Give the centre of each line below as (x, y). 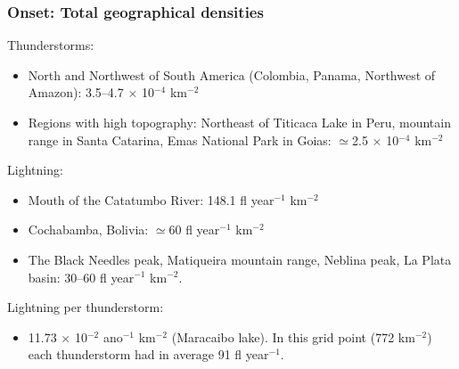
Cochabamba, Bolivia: (88, 230)
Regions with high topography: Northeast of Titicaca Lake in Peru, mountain (239, 122)
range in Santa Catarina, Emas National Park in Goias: (180, 139)
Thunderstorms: (51, 45)
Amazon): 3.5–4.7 (76, 92)
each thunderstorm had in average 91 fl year (148, 354)
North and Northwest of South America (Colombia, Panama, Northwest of (232, 74)
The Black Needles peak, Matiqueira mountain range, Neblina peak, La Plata (240, 259)
